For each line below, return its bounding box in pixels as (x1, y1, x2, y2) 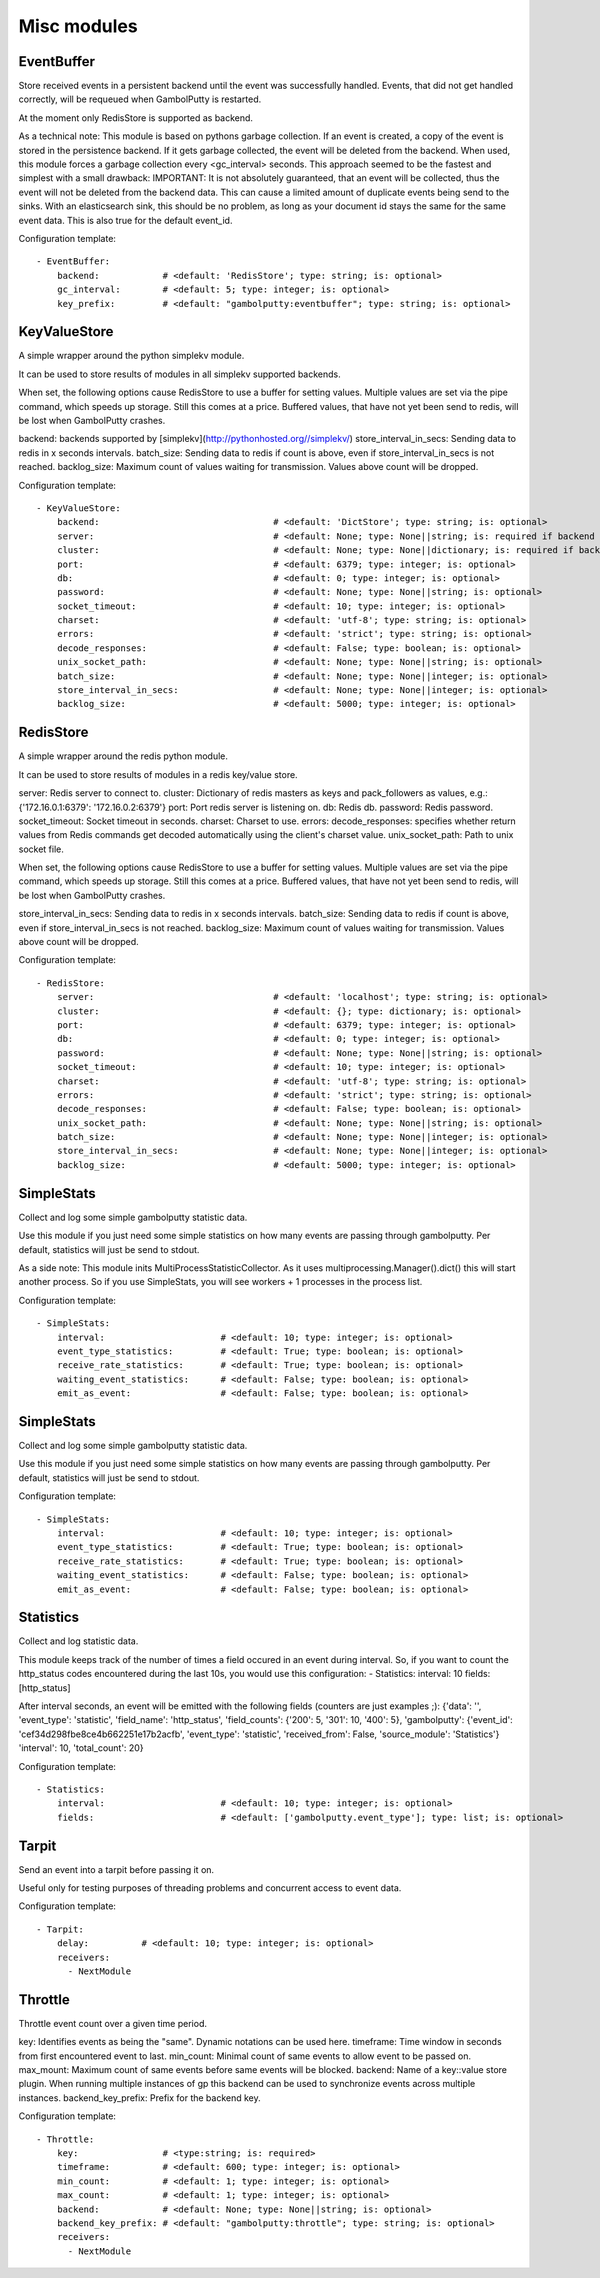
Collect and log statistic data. (18, 1635, 139, 1647)
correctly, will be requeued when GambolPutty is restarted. (18, 93, 262, 105)
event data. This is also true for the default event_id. (18, 214, 233, 226)
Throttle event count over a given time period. (18, 2017, 207, 2029)
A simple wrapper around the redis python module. (18, 750, 229, 762)
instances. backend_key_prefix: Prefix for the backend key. (18, 2091, 262, 2104)
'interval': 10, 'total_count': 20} (18, 1742, 144, 1754)
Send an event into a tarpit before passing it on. (18, 1863, 215, 1875)
